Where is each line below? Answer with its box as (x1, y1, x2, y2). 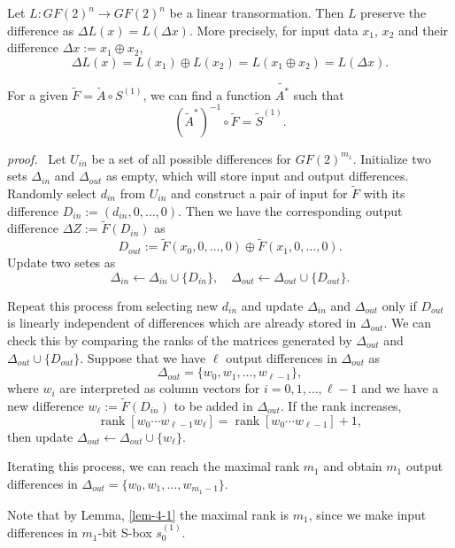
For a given (7, 85, 68, 104)
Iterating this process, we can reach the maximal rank (7, 457, 300, 475)
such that (293, 85, 344, 104)
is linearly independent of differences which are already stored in (7, 313, 357, 332)
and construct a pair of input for (171, 184, 348, 202)
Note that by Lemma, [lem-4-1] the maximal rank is (7, 505, 289, 523)
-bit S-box (97, 523, 152, 542)
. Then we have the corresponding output (178, 201, 403, 220)
